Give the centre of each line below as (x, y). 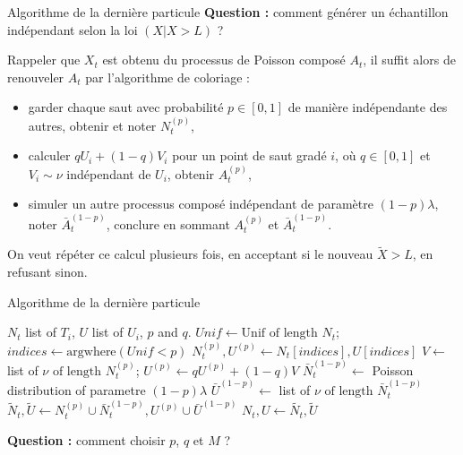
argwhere (91, 352)
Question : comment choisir (86, 439)
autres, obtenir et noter (92, 125)
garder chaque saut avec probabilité (126, 107)
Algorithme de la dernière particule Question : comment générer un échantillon (228, 12)
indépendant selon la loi (73, 29)
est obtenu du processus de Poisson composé (224, 60)
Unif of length (279, 334)
